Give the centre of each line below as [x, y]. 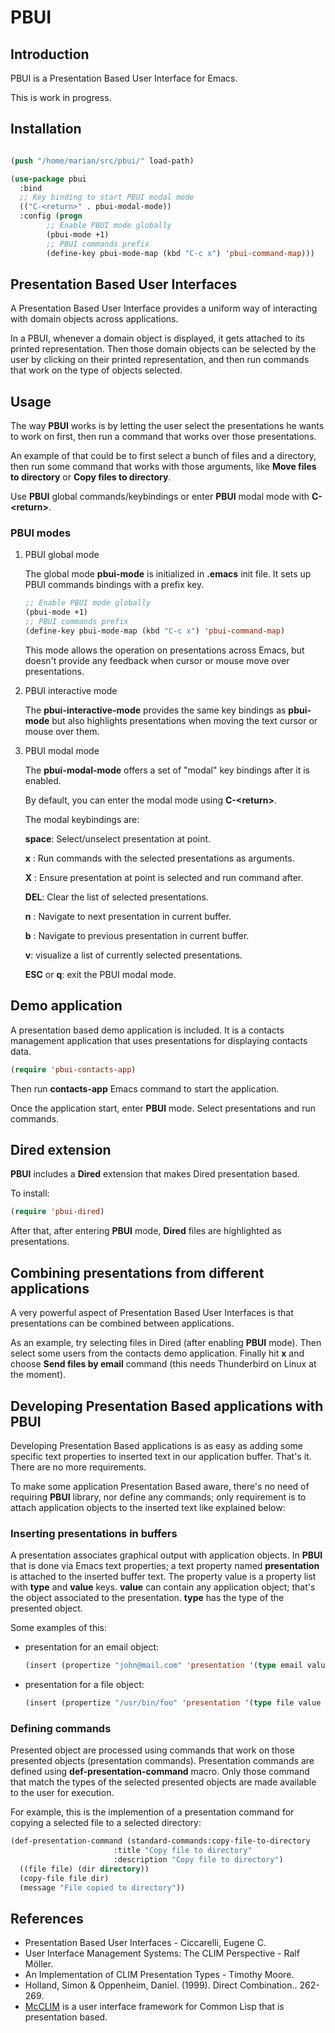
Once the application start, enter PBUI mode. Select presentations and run [163, 1108]
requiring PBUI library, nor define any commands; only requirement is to [158, 1497]
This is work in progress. [61, 97]
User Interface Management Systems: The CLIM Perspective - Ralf [162, 1953]
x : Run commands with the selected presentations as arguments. [159, 858]
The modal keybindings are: [82, 819]
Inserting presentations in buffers [94, 1533]
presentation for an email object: [92, 1647]
